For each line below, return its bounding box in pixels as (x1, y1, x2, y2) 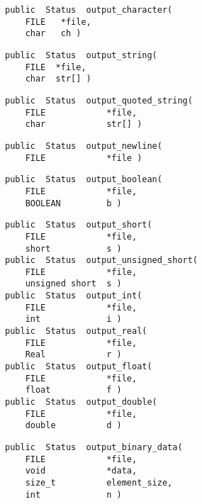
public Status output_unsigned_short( (5, 255, 198, 266)
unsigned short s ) (25, 279, 122, 289)
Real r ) (25, 349, 122, 360)
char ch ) (25, 28, 82, 39)
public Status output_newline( (5, 140, 162, 151)
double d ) (25, 420, 122, 431)
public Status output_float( (5, 362, 152, 372)
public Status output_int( (5, 291, 142, 301)
